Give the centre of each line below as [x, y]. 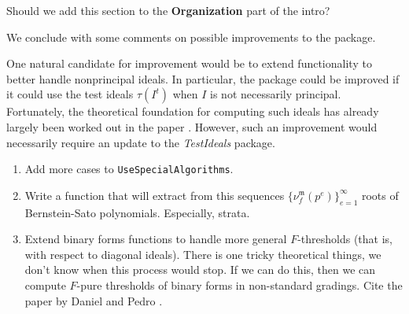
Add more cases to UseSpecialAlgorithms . [129, 169]
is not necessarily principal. [276, 94]
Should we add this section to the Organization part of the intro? [168, 10]
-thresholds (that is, [345, 239]
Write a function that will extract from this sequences [155, 195]
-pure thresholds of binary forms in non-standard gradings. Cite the [240, 284]
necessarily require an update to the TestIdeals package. [141, 142]
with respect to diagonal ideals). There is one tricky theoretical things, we [203, 254]
